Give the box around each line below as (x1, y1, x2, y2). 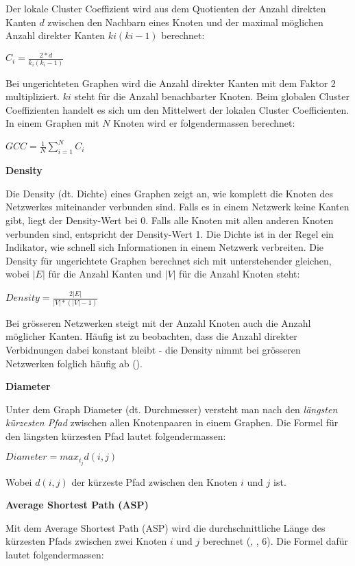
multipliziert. (5, 89, 60, 103)
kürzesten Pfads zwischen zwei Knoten (5, 534, 167, 548)
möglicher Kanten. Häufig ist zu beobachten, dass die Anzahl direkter (5, 329, 297, 343)
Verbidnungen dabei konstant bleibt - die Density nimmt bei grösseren (5, 342, 301, 356)
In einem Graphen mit (5, 116, 99, 130)
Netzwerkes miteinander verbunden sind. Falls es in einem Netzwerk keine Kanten (5, 199, 350, 214)
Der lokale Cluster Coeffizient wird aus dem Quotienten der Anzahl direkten (5, 1, 326, 15)
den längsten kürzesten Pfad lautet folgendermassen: (5, 428, 226, 443)
